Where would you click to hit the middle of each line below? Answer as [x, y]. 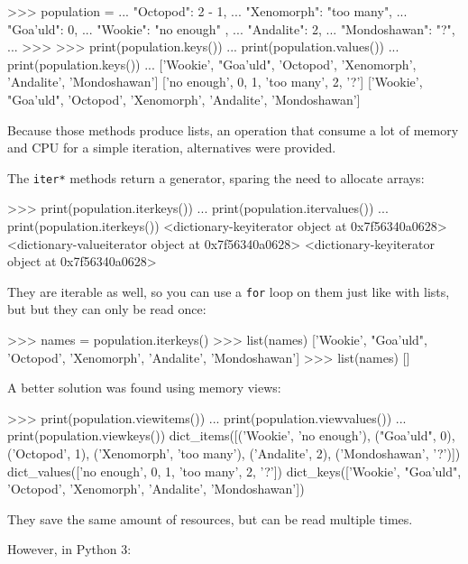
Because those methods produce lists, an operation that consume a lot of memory [233, 129]
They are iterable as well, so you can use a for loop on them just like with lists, [229, 291]
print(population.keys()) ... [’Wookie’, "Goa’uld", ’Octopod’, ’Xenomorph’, [212, 64]
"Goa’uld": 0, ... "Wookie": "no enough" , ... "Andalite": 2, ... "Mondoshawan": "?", [231, 28]
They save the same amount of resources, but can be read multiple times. [210, 518]
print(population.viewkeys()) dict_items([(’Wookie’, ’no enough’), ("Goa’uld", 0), [231, 435]
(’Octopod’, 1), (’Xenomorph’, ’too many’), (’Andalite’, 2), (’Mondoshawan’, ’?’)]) [234, 453]
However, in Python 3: [69, 549]
